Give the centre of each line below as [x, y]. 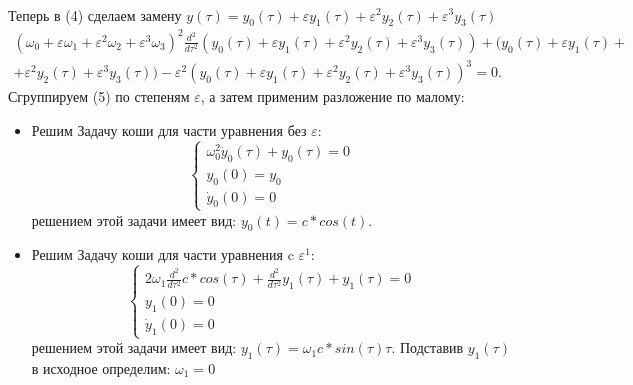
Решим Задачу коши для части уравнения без [169, 129]
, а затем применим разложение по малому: [332, 96]
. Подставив [427, 347]
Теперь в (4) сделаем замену [95, 14]
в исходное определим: [101, 367]
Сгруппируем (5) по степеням [99, 96]
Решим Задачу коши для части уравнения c [162, 254]
